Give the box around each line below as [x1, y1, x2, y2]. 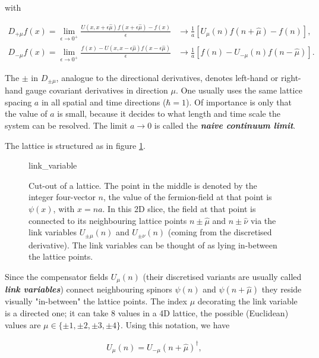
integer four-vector [29, 191, 96, 203]
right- [280, 71, 301, 83]
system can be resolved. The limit [5, 119, 128, 132]
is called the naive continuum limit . [154, 119, 296, 132]
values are [5, 318, 41, 331]
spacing [5, 95, 32, 108]
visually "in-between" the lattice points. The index [5, 295, 187, 307]
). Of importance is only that [186, 95, 292, 108]
